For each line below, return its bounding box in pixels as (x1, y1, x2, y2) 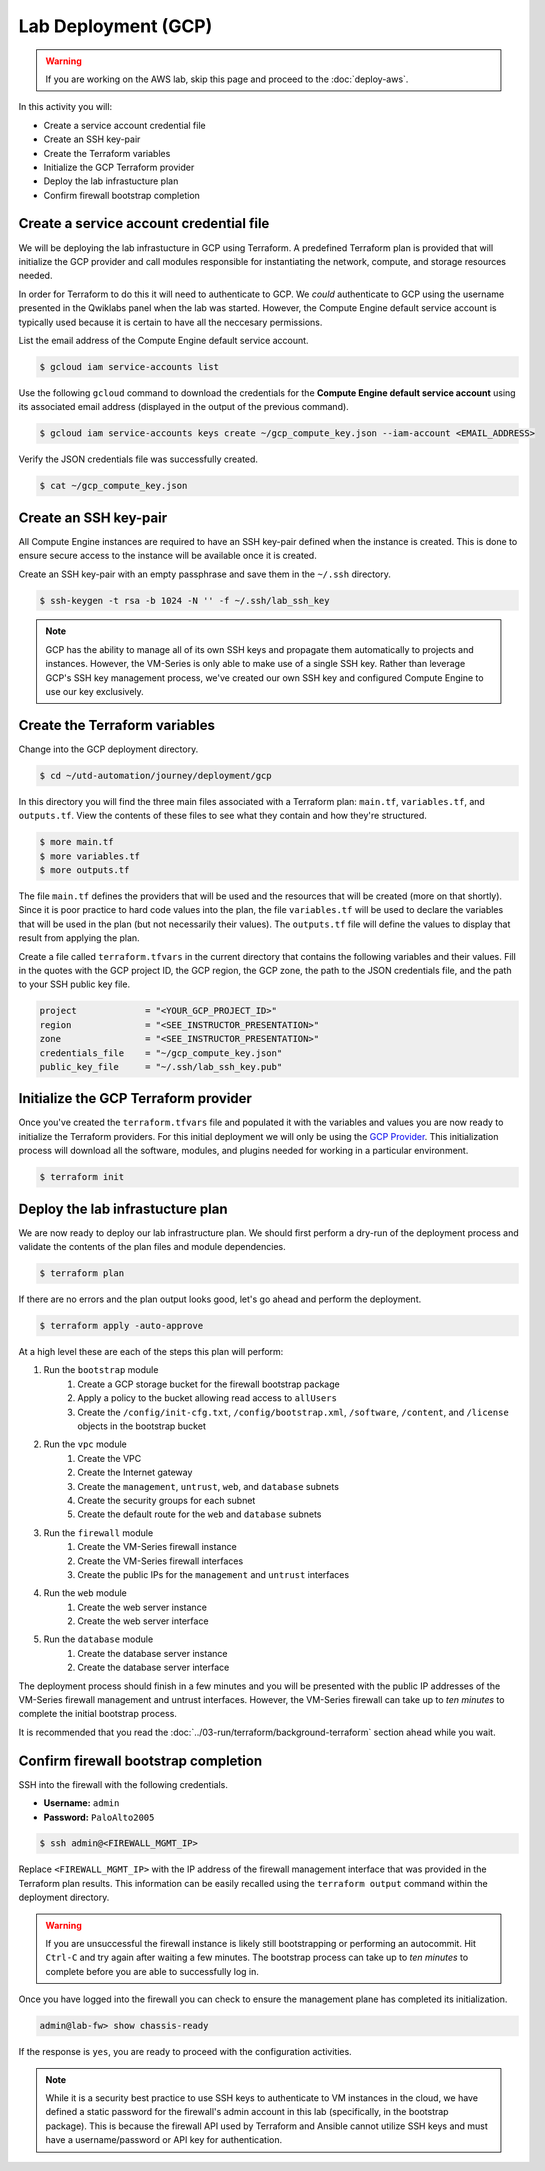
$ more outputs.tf (39, 865, 130, 876)
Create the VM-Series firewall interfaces (77, 1555, 244, 1567)
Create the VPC (77, 1452, 142, 1464)
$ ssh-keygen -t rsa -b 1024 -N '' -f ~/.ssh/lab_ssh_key (39, 595, 330, 606)
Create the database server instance (77, 1647, 228, 1659)
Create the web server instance (77, 1601, 207, 1613)
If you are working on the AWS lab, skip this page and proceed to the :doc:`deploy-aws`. (45, 73, 409, 85)
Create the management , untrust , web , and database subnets (77, 1480, 340, 1492)
